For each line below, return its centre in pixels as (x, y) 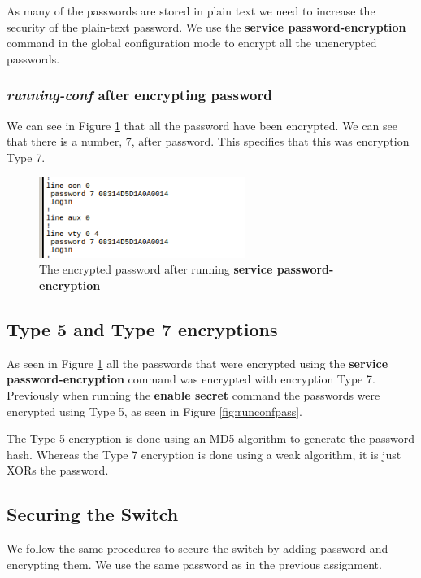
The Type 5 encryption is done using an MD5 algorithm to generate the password (210, 438)
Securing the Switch (93, 514)
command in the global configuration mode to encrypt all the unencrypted (192, 43)
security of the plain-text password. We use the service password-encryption (206, 26)
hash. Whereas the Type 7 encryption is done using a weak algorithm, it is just (204, 454)
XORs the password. (58, 470)
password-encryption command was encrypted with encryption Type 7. (191, 379)
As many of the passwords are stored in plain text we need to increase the (191, 11)
